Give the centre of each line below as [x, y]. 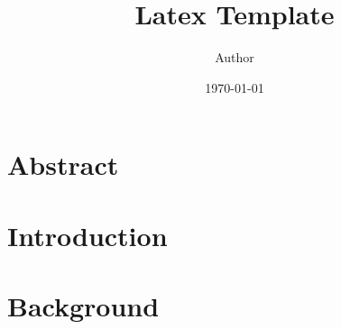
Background [83, 306]
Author [235, 57]
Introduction [88, 235]
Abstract [63, 164]
